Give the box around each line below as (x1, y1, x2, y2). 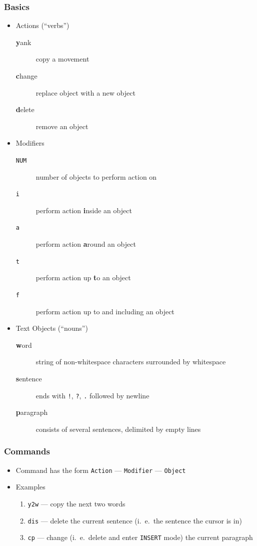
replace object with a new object (35, 87, 135, 98)
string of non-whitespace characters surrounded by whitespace (35, 356, 226, 367)
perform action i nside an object (35, 205, 132, 215)
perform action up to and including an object (35, 306, 174, 316)
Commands (4, 445, 50, 457)
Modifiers (15, 138, 44, 148)
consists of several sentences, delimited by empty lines (35, 423, 201, 434)
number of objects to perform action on (35, 171, 157, 182)
